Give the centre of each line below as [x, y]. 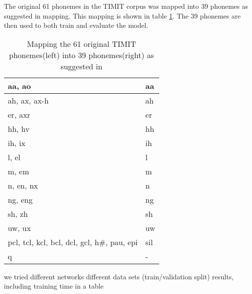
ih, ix [17, 143]
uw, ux [20, 228]
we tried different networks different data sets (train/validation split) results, [119, 276]
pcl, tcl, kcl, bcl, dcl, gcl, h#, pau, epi [73, 242]
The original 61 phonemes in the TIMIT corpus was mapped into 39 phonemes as [126, 6]
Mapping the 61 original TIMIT [82, 43]
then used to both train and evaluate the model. [76, 25]
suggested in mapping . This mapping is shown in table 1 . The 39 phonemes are [122, 15]
